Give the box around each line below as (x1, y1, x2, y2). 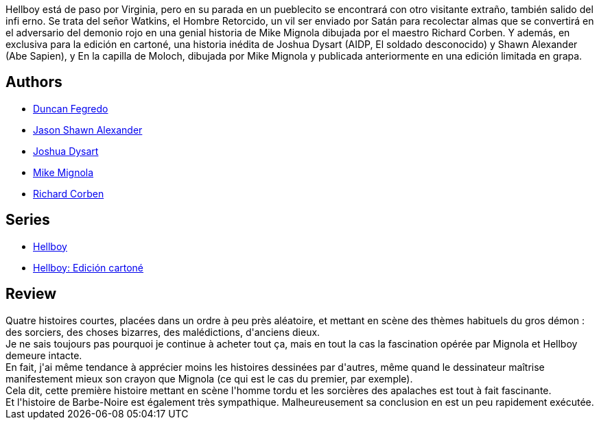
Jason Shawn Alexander (33, 123, 143, 136)
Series (5, 211, 50, 229)
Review (5, 285, 57, 303)
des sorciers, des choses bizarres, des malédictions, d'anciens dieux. (5, 326, 320, 338)
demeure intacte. (5, 349, 82, 361)
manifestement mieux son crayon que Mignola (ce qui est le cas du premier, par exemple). (5, 372, 413, 385)
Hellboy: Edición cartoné (33, 261, 144, 274)
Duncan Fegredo (33, 102, 108, 114)
